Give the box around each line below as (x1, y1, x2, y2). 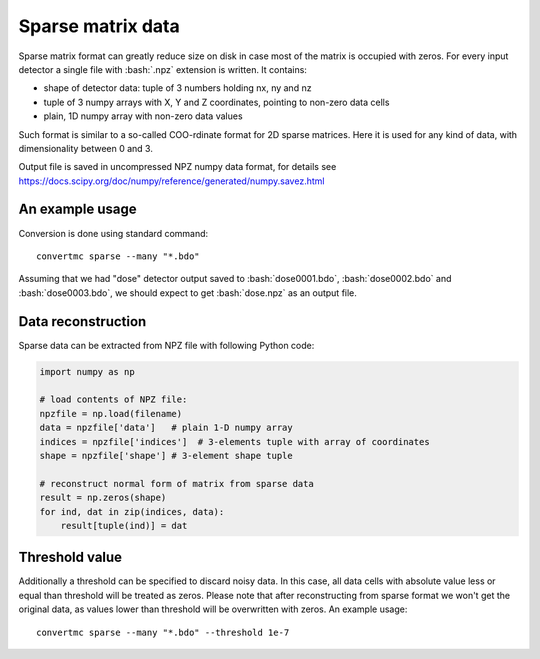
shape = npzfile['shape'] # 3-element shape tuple (39, 450, 294, 461)
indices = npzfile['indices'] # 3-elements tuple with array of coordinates (39, 436, 430, 447)
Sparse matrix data (18, 15, 180, 37)
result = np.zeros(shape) (39, 492, 167, 504)
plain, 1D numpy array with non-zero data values (43, 110, 244, 122)
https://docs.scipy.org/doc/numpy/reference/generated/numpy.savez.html (18, 175, 325, 187)
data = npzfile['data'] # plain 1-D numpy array (39, 422, 294, 434)
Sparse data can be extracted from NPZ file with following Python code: (18, 339, 315, 351)
